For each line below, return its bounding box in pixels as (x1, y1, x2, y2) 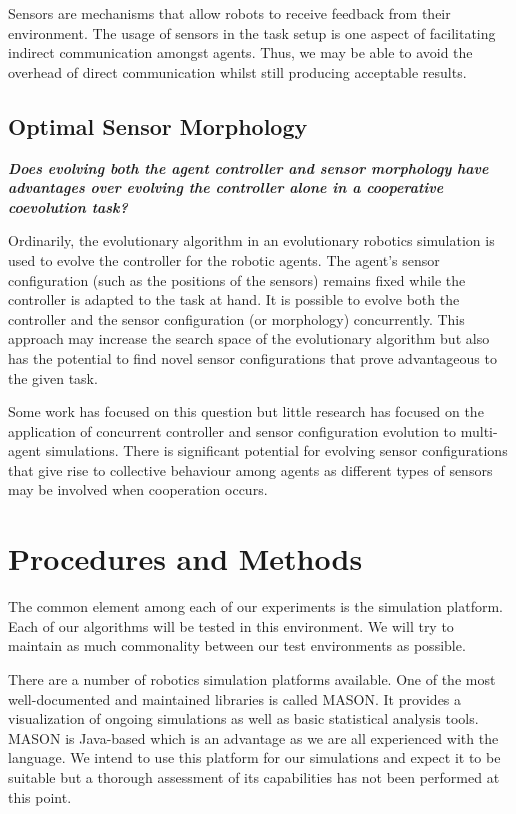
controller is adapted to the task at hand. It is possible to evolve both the (8, 289, 460, 310)
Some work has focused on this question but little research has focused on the (8, 401, 484, 422)
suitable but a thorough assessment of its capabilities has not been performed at (8, 766, 500, 787)
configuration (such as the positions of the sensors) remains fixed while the (8, 269, 466, 290)
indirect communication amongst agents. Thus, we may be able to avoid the (8, 42, 473, 63)
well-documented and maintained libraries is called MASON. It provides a (8, 688, 462, 709)
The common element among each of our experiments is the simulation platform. (8, 596, 503, 617)
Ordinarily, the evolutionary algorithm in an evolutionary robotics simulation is (8, 230, 495, 251)
